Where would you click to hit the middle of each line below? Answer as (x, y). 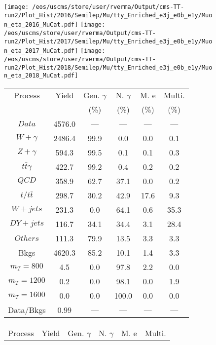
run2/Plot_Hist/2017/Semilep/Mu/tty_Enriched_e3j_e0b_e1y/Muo (108, 41)
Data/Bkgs (27, 309)
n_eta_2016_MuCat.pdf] (41, 25)
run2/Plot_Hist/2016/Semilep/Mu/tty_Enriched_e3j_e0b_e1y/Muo (108, 15)
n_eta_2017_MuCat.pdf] (41, 51)
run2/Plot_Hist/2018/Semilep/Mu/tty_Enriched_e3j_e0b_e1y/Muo (108, 67)
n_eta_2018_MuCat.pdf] (41, 76)
